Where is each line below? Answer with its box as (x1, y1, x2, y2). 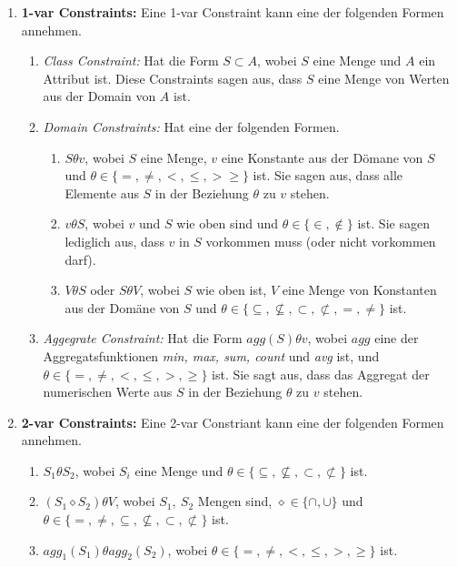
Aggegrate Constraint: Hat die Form (43, 329, 243, 348)
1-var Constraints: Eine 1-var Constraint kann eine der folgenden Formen (21, 3, 444, 21)
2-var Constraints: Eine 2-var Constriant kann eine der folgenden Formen (21, 412, 444, 431)
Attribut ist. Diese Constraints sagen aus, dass (43, 68, 303, 87)
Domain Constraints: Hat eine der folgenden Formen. (43, 116, 340, 136)
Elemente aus (65, 183, 139, 202)
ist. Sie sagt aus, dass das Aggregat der (212, 364, 430, 383)
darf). (65, 249, 96, 268)
